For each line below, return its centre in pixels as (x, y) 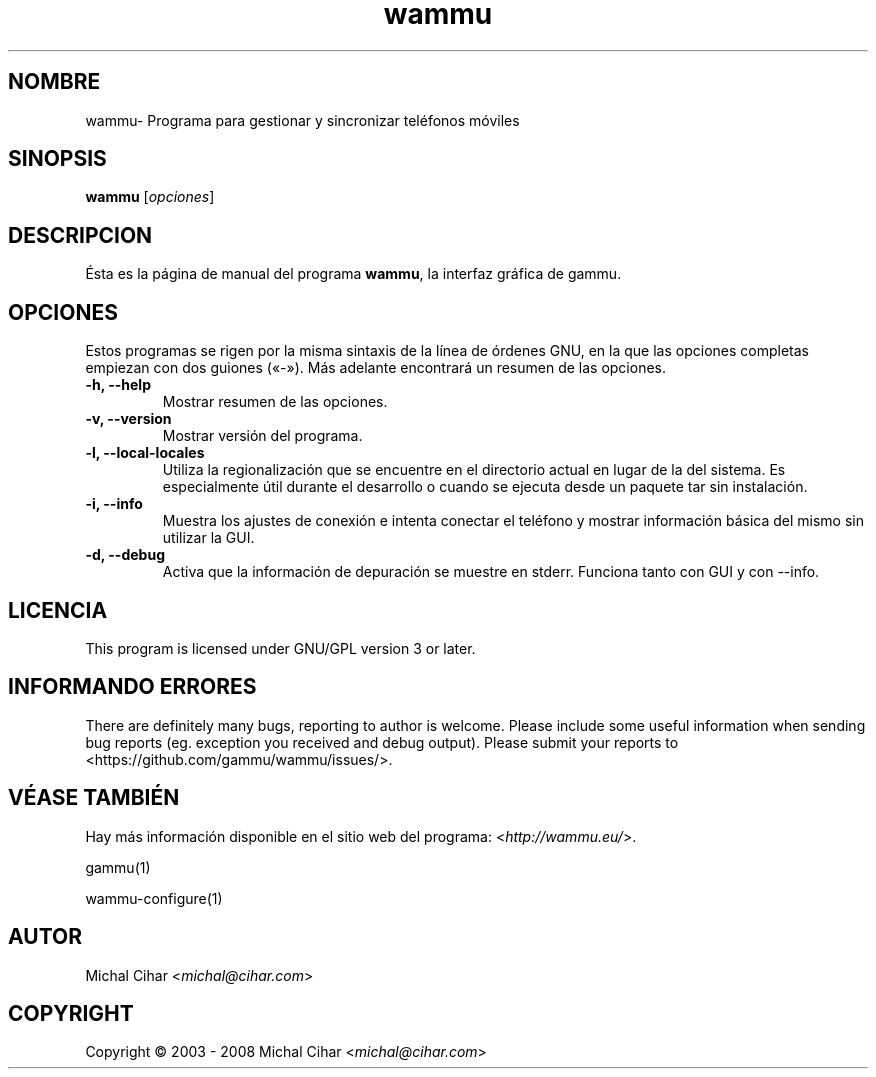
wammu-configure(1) (154, 898)
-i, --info (114, 504)
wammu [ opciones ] (150, 197)
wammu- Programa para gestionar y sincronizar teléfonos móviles (302, 120)
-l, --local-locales (145, 453)
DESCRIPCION (80, 235)
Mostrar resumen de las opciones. (275, 402)
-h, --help (118, 385)
